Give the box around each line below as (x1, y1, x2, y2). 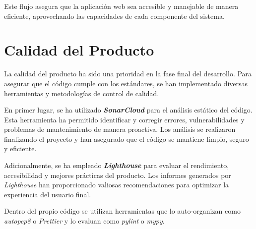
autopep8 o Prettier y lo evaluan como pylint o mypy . (4, 216, 165, 226)
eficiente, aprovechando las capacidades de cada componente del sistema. (4, 10, 225, 21)
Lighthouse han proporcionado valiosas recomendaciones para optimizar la (4, 179, 229, 190)
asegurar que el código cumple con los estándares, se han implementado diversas (4, 78, 248, 88)
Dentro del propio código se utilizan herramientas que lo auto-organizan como (4, 206, 241, 216)
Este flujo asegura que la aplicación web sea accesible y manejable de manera (4, 1, 239, 11)
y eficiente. (4, 143, 37, 154)
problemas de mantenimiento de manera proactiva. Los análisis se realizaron (4, 124, 236, 134)
